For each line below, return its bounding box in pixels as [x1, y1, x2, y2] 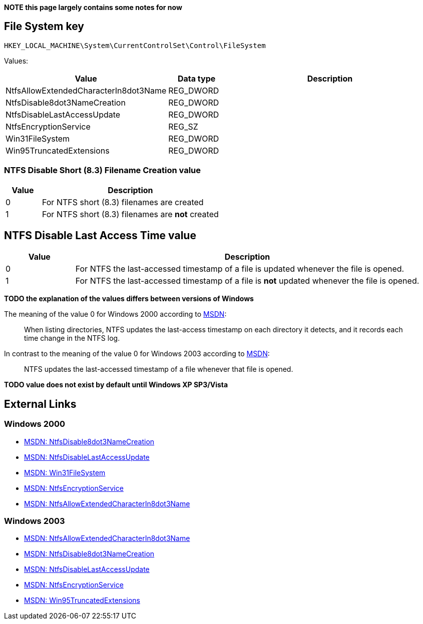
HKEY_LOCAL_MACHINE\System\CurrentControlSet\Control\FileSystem [4, 41, 266, 50]
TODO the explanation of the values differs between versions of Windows [4, 294, 254, 303]
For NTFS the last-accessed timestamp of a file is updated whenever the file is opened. [75, 264, 404, 274]
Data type [177, 73, 216, 84]
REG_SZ [168, 121, 198, 132]
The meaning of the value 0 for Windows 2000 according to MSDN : [4, 310, 227, 319]
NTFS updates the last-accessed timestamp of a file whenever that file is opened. [24, 365, 293, 374]
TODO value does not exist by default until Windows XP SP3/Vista [4, 380, 228, 389]
